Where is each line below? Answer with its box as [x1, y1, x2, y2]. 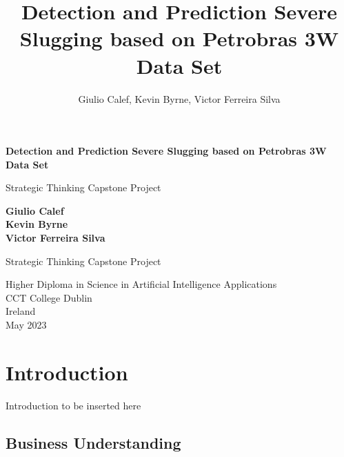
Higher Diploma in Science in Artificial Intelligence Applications [6, 277, 277, 291]
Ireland [6, 304, 36, 318]
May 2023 [6, 318, 47, 332]
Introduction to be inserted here [6, 398, 141, 412]
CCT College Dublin [6, 290, 92, 304]
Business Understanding [6, 431, 181, 453]
